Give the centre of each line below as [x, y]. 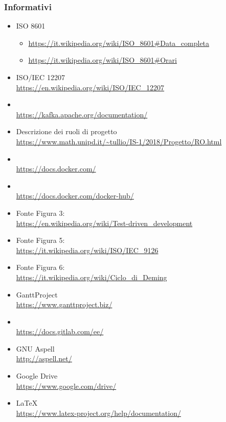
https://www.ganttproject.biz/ [64, 304]
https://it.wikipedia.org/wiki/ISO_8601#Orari [103, 60]
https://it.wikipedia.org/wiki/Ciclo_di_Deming [92, 277]
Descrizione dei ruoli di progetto [66, 131]
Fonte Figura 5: [40, 240]
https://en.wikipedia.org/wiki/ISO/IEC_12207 [90, 87]
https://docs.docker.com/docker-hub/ [75, 196]
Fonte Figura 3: [40, 213]
